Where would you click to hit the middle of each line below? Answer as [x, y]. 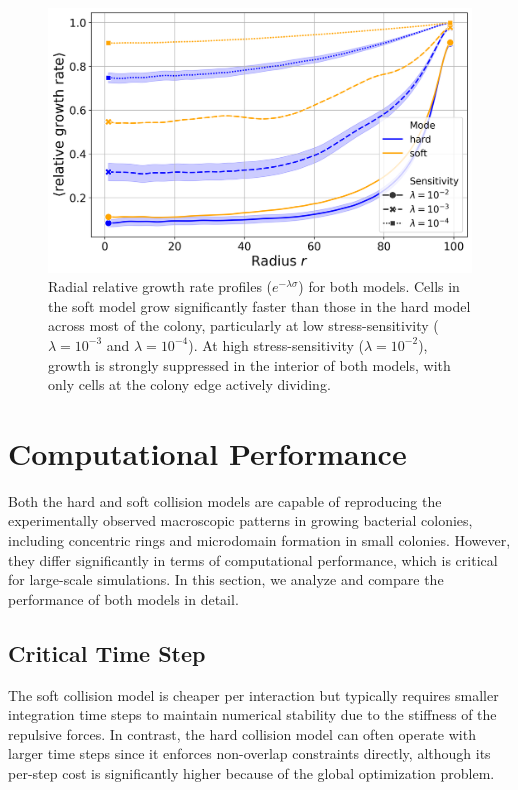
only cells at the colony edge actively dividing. [189, 384]
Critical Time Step [107, 652]
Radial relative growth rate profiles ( [160, 286]
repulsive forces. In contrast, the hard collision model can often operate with [242, 733]
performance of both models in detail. [123, 598]
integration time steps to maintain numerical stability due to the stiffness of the [252, 714]
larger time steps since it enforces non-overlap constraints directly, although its [249, 753]
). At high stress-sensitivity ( [276, 344]
